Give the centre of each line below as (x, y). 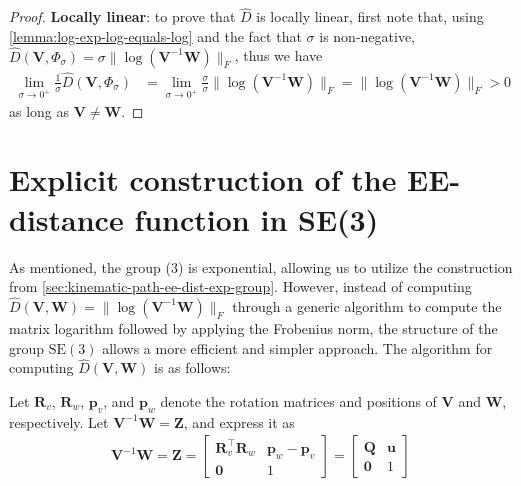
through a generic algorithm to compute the (367, 305)
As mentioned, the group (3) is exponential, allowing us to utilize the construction (261, 266)
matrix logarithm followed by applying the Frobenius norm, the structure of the (253, 327)
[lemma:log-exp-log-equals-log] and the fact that (155, 35)
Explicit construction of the (203, 179)
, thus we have (278, 55)
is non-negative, (367, 35)
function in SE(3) (256, 218)
